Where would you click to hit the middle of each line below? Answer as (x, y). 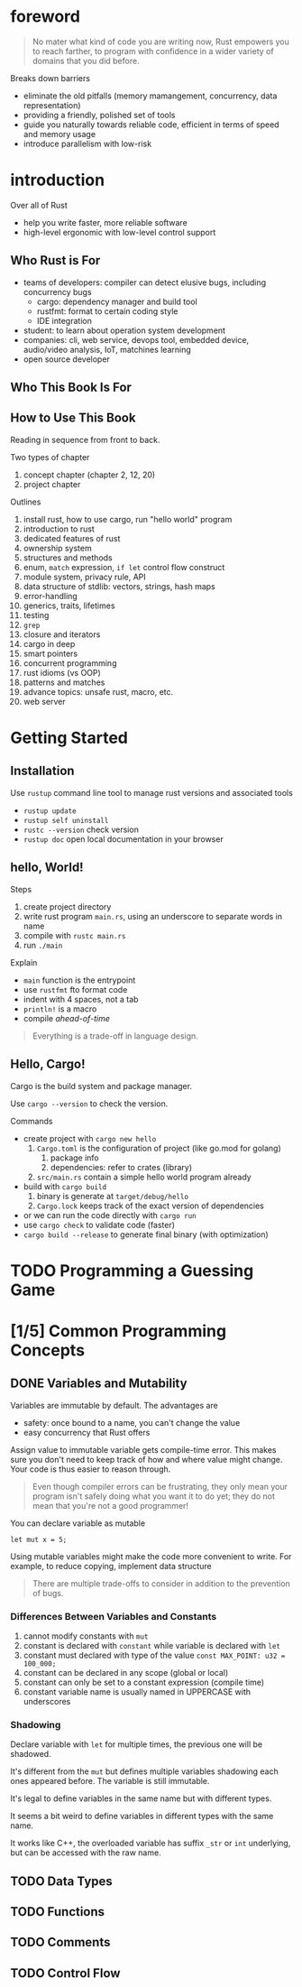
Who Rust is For (55, 260)
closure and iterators (62, 634)
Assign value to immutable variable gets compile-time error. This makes (143, 1449)
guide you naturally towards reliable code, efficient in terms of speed (151, 125)
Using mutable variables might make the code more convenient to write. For (151, 1556)
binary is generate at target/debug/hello (112, 1196)
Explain (24, 962)
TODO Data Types (62, 1881)
